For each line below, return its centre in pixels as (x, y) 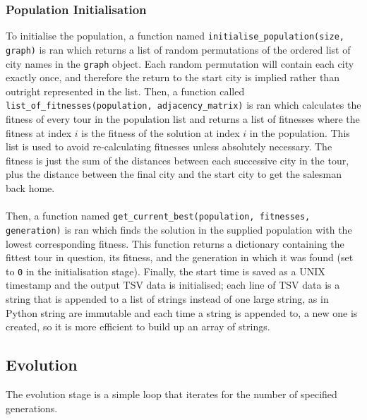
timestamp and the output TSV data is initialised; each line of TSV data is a (173, 285)
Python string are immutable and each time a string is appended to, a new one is (182, 312)
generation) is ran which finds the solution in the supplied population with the (179, 229)
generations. (32, 408)
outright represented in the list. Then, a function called (125, 91)
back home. (30, 188)
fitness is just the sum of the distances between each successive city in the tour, (178, 160)
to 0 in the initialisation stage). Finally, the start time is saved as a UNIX (166, 271)
